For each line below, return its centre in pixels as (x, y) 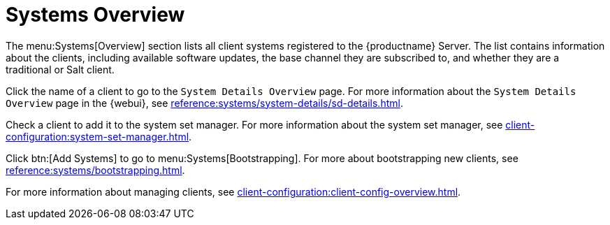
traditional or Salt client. (60, 69)
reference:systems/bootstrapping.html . (95, 170)
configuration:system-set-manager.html (97, 136)
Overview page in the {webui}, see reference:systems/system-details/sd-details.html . (204, 103)
